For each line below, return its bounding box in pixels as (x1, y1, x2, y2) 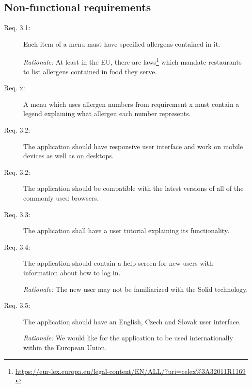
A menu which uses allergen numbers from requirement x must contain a (23, 99, 239, 109)
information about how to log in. (23, 267, 121, 277)
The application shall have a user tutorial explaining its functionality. (23, 225, 230, 236)
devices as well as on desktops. (23, 151, 114, 161)
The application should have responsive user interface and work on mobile (23, 141, 243, 151)
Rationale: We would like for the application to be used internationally (23, 333, 233, 343)
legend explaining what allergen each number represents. (23, 108, 191, 118)
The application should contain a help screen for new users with (23, 258, 213, 268)
